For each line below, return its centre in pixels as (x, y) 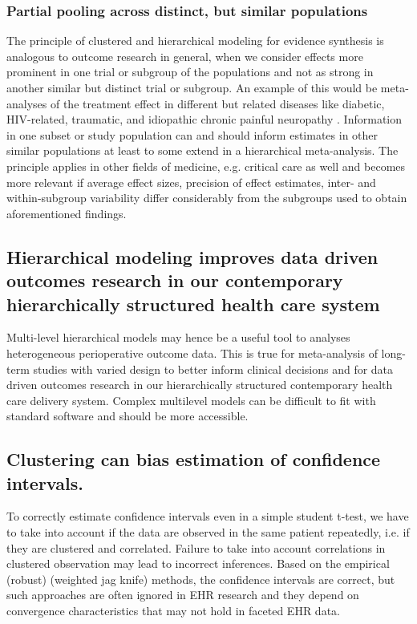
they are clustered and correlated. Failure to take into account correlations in (196, 547)
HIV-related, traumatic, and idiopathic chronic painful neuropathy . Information (204, 119)
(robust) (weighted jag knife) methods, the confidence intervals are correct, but (201, 579)
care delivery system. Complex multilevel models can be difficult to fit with (191, 400)
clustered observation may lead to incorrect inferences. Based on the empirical (198, 563)
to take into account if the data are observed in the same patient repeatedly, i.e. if (208, 532)
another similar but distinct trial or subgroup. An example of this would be (192, 87)
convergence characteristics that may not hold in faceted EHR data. (173, 611)
